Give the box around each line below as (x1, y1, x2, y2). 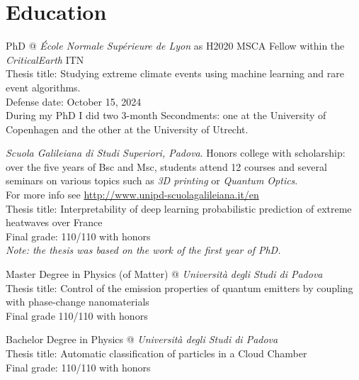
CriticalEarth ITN (6, 52, 84, 67)
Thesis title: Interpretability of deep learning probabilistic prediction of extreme (6, 201, 352, 216)
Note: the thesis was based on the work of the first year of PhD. (6, 242, 281, 257)
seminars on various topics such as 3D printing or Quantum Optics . (6, 173, 298, 188)
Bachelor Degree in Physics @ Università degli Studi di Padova (6, 332, 278, 347)
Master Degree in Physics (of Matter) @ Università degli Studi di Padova (6, 267, 323, 281)
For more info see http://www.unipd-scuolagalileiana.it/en (6, 187, 259, 202)
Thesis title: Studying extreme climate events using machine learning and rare (6, 66, 345, 81)
